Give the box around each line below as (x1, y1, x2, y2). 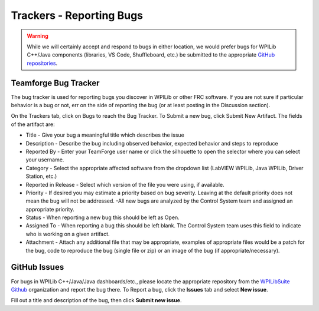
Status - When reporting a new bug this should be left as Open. (25, 214, 180, 221)
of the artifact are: (11, 121, 56, 128)
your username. (25, 156, 64, 163)
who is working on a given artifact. (25, 230, 110, 237)
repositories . (27, 59, 58, 67)
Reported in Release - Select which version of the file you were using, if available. (25, 181, 224, 188)
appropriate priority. (25, 206, 74, 213)
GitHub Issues (11, 262, 64, 272)
